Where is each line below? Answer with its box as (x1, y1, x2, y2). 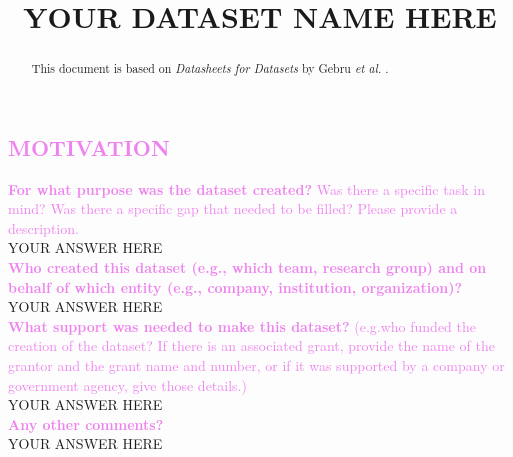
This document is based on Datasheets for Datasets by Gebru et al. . (31, 60, 389, 77)
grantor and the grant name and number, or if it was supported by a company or (8, 354, 505, 375)
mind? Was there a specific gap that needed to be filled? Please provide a (8, 198, 458, 219)
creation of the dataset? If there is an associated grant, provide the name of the (8, 335, 495, 356)
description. (8, 217, 79, 238)
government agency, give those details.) (8, 374, 247, 395)
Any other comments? (8, 413, 164, 434)
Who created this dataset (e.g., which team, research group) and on (8, 257, 487, 278)
